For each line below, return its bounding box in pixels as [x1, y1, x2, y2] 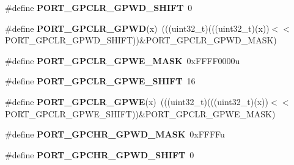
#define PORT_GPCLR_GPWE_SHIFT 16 [5, 75, 196, 87]
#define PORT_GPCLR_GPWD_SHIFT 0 [5, 1, 193, 13]
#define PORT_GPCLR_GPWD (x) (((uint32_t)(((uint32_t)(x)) [5, 21, 270, 34]
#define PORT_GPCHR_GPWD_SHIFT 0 [5, 148, 194, 161]
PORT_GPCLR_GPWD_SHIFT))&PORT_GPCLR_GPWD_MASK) [5, 34, 277, 46]
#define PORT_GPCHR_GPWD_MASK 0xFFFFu [5, 128, 225, 141]
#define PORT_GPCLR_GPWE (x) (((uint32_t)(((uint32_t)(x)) [5, 95, 268, 108]
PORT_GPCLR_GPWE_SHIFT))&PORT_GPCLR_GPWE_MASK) [5, 107, 276, 120]
